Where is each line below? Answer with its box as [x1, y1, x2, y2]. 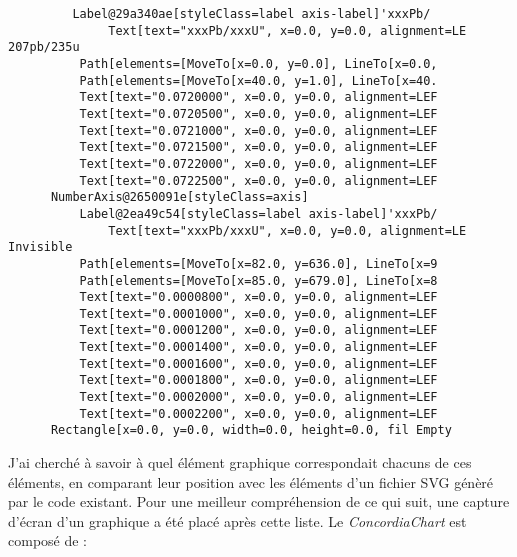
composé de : [8, 530, 88, 551]
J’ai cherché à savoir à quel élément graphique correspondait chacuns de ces [8, 452, 472, 473]
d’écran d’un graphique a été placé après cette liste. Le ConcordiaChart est [8, 510, 467, 531]
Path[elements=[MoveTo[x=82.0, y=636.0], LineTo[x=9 [79, 256, 438, 271]
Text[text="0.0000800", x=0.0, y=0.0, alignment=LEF [79, 290, 438, 305]
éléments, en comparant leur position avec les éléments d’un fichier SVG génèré [8, 471, 494, 492]
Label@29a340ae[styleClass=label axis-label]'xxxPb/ [72, 7, 431, 21]
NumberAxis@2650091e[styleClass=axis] [50, 190, 309, 205]
